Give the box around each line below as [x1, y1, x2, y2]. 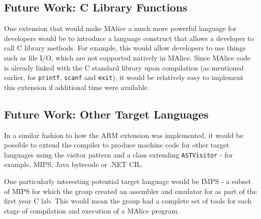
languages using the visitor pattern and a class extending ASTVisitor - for [4, 149, 233, 159]
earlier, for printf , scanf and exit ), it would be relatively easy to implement [4, 72, 244, 82]
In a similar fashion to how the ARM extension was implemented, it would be [4, 129, 243, 140]
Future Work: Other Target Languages [4, 106, 209, 121]
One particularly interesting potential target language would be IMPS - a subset [4, 176, 251, 186]
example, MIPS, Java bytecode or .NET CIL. [4, 159, 143, 169]
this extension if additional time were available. [4, 81, 150, 92]
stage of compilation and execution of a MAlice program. [4, 205, 179, 215]
